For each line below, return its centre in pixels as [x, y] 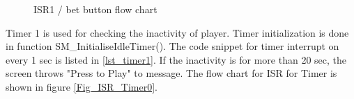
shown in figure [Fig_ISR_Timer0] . [82, 86]
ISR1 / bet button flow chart [95, 9]
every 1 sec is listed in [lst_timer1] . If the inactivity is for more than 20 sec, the [176, 59]
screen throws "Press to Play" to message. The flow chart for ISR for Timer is [171, 73]
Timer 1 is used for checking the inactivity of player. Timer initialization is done [177, 32]
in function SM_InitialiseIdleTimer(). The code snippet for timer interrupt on [172, 46]
